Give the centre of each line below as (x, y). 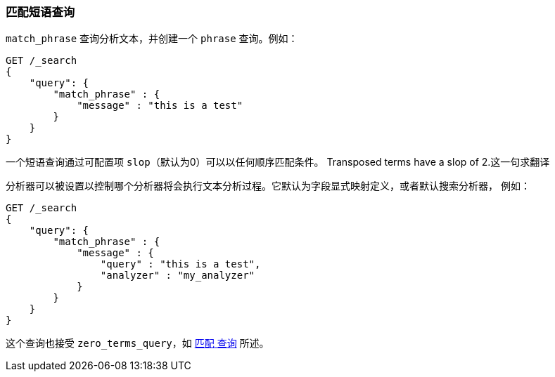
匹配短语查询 (40, 12)
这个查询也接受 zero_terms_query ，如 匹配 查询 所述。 (138, 343)
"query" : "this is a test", (180, 264)
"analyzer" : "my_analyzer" (178, 276)
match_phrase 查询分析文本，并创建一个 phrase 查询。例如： (152, 39)
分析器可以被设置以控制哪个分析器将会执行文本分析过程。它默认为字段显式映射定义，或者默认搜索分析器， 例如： (268, 186)
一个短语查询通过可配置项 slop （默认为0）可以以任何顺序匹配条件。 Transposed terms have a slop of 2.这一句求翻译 (278, 162)
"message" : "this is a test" (160, 106)
